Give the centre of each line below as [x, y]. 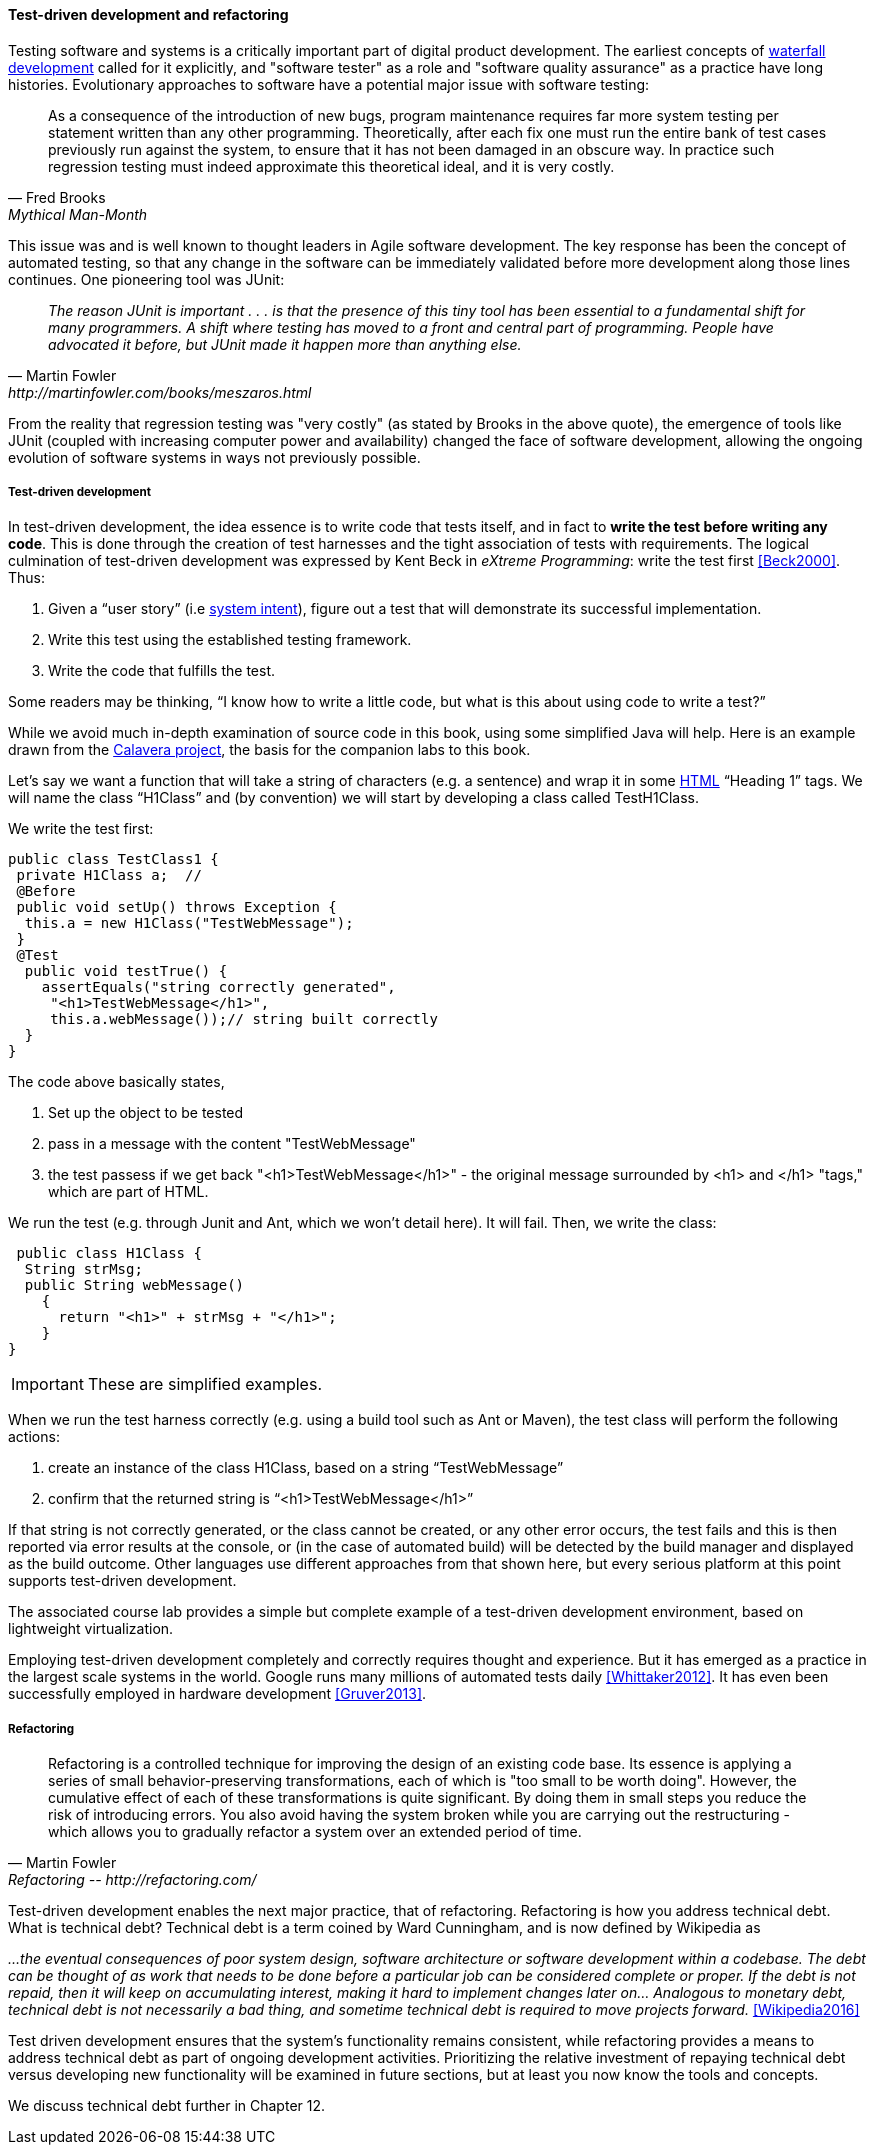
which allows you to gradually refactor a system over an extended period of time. [315, 1832]
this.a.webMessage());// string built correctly [244, 1019]
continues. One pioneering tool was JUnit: [146, 279]
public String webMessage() [134, 1285]
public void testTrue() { [126, 971]
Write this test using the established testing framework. [230, 640]
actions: [34, 1437]
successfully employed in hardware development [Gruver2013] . [217, 1694]
